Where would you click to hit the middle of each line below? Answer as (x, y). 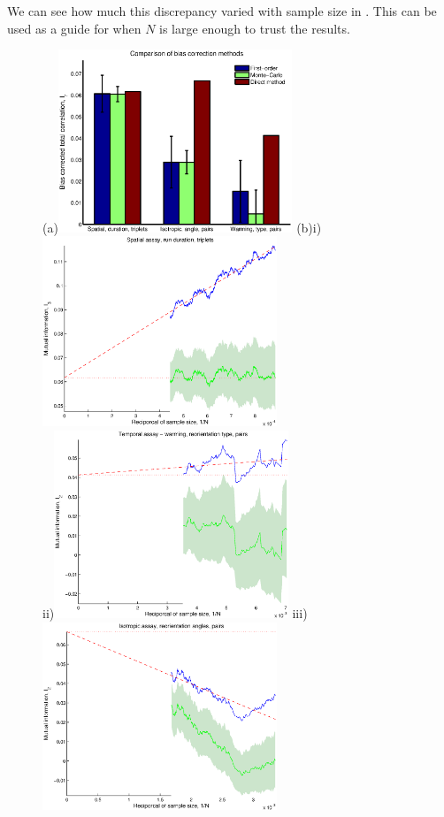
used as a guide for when (74, 28)
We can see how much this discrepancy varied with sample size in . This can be (222, 11)
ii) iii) (175, 613)
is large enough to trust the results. (255, 28)
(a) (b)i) (182, 227)
